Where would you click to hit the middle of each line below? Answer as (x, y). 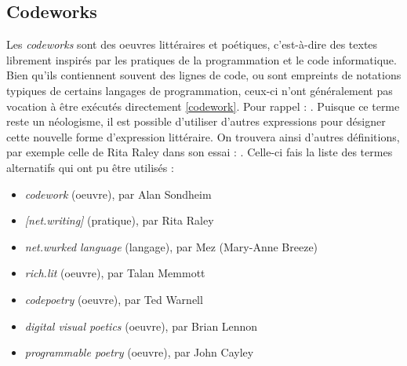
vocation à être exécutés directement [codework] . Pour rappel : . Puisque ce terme (203, 106)
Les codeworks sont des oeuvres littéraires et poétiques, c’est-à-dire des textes (192, 44)
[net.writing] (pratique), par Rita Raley (119, 220)
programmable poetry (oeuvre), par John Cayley (139, 352)
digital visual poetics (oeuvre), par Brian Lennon (141, 326)
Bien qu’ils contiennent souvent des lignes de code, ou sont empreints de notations (204, 75)
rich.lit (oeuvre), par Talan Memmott (115, 273)
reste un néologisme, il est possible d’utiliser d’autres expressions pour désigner (196, 121)
